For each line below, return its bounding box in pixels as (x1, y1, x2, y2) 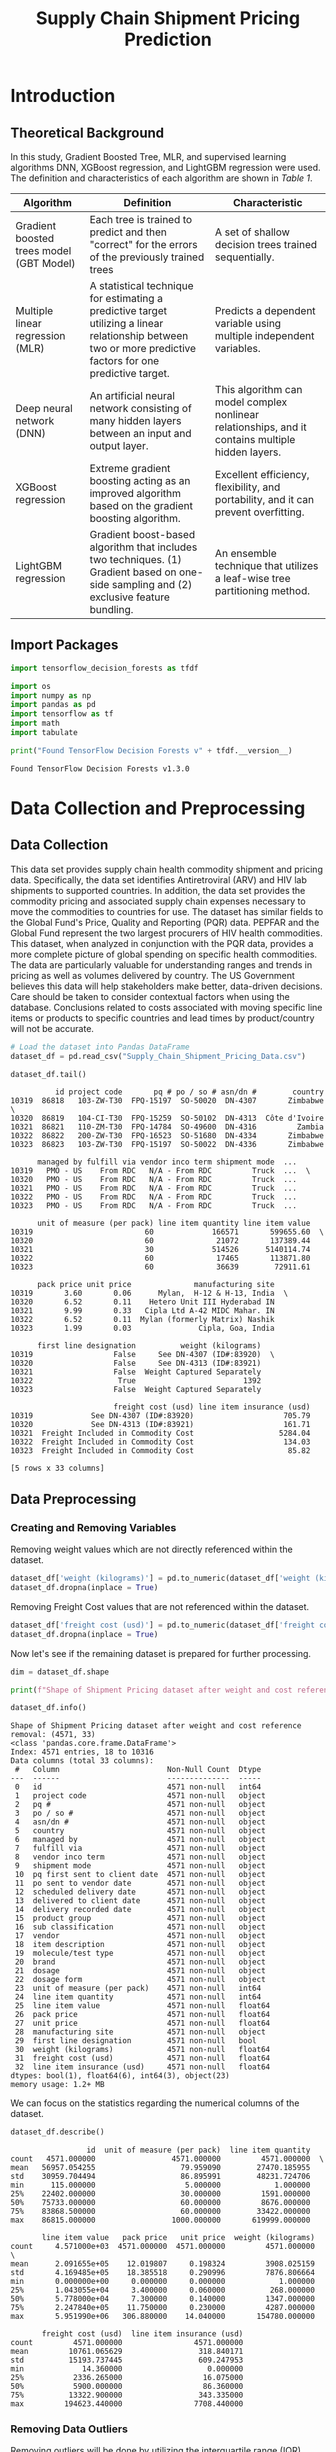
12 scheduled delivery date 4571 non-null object (14, 1887, 267, 1897)
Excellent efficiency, (214, 468, 310, 481)
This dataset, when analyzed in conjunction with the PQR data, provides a (10, 937, 314, 949)
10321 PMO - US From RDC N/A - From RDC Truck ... (10, 1183, 298, 1194)
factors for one (89, 354, 160, 367)
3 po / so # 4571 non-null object (14, 1808, 267, 1819)
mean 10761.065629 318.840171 (10, 2347, 244, 2357)
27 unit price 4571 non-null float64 (14, 2018, 271, 2029)
